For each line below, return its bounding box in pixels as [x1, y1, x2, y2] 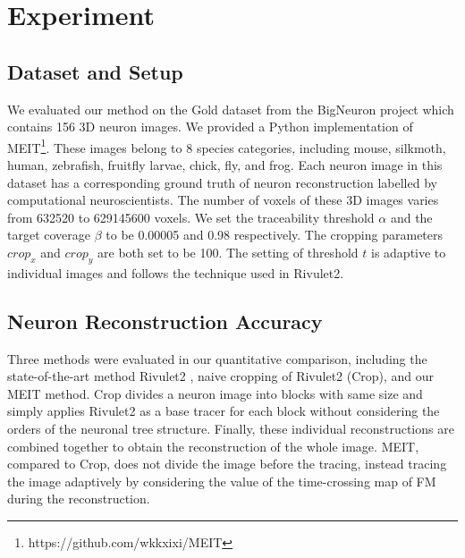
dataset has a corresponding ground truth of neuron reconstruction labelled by [7, 173, 437, 191]
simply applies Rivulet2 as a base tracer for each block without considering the [7, 402, 440, 420]
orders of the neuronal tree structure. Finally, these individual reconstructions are [7, 418, 454, 437]
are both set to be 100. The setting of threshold [97, 242, 359, 261]
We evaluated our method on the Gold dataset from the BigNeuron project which [7, 99, 454, 118]
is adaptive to [370, 242, 446, 261]
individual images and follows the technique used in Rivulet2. [7, 263, 344, 282]
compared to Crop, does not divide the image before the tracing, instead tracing [7, 454, 447, 473]
